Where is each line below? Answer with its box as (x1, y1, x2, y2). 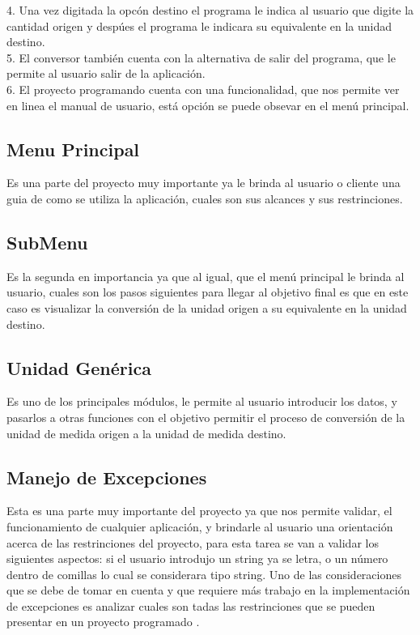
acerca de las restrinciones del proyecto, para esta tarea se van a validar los (6, 534, 379, 551)
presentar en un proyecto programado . (6, 613, 200, 630)
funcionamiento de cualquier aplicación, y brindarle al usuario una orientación (6, 518, 393, 535)
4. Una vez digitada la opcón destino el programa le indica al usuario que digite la (6, 2, 414, 18)
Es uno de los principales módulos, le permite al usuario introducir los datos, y (6, 393, 397, 410)
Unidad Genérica (6, 355, 151, 380)
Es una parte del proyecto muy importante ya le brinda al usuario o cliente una (6, 174, 401, 191)
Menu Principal (6, 136, 140, 161)
